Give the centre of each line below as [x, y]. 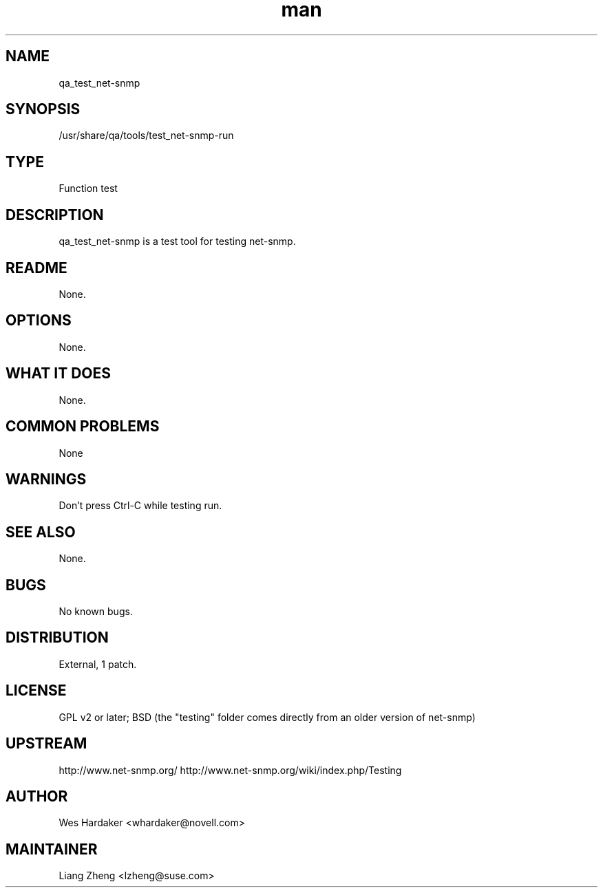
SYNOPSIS [43, 109]
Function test [88, 189]
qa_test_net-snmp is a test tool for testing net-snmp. [177, 241]
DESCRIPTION [55, 215]
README [36, 268]
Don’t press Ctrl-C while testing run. [140, 506]
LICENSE [36, 691]
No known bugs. [96, 612]
